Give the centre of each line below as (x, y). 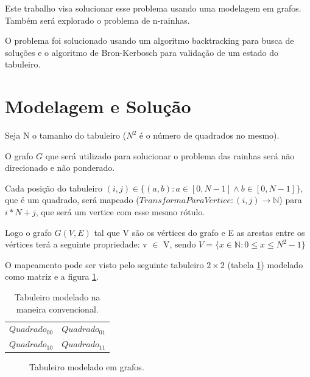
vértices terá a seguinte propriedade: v (76, 244)
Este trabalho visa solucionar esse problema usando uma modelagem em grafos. (153, 8)
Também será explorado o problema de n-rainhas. (97, 20)
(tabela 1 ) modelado (265, 264)
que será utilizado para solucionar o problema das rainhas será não (170, 155)
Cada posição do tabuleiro (54, 188)
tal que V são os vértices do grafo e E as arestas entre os (199, 232)
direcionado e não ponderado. (60, 168)
